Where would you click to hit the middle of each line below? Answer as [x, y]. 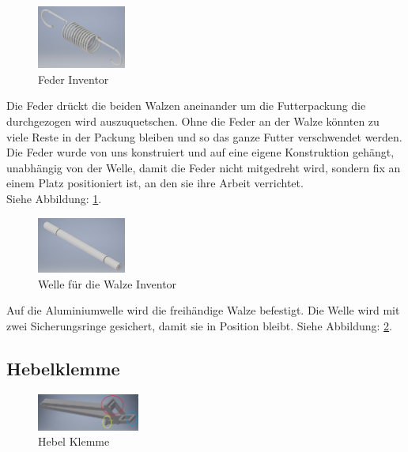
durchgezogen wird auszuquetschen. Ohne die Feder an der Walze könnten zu [193, 121]
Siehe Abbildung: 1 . [54, 198]
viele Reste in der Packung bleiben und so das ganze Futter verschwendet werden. [204, 136]
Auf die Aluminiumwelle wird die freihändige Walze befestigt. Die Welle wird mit [203, 310]
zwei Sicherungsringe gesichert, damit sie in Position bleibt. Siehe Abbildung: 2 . [199, 325]
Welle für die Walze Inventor [108, 283]
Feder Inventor [74, 79]
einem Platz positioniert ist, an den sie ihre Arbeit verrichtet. [155, 183]
